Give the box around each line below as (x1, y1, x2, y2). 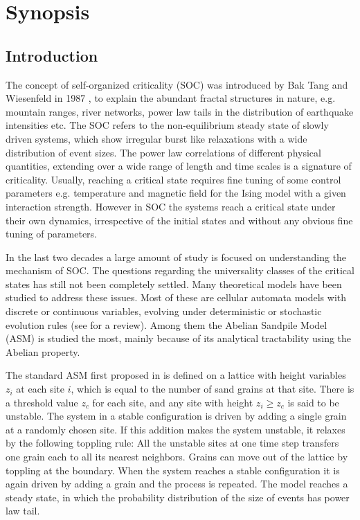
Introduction (6, 44, 98, 66)
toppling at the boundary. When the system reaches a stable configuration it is (6, 463, 340, 477)
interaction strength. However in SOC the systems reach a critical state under (6, 199, 336, 213)
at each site (16, 382, 65, 396)
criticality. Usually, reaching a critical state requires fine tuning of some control (6, 172, 341, 186)
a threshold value (6, 395, 78, 409)
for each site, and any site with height (92, 395, 253, 409)
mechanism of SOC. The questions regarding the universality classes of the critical (6, 263, 354, 278)
